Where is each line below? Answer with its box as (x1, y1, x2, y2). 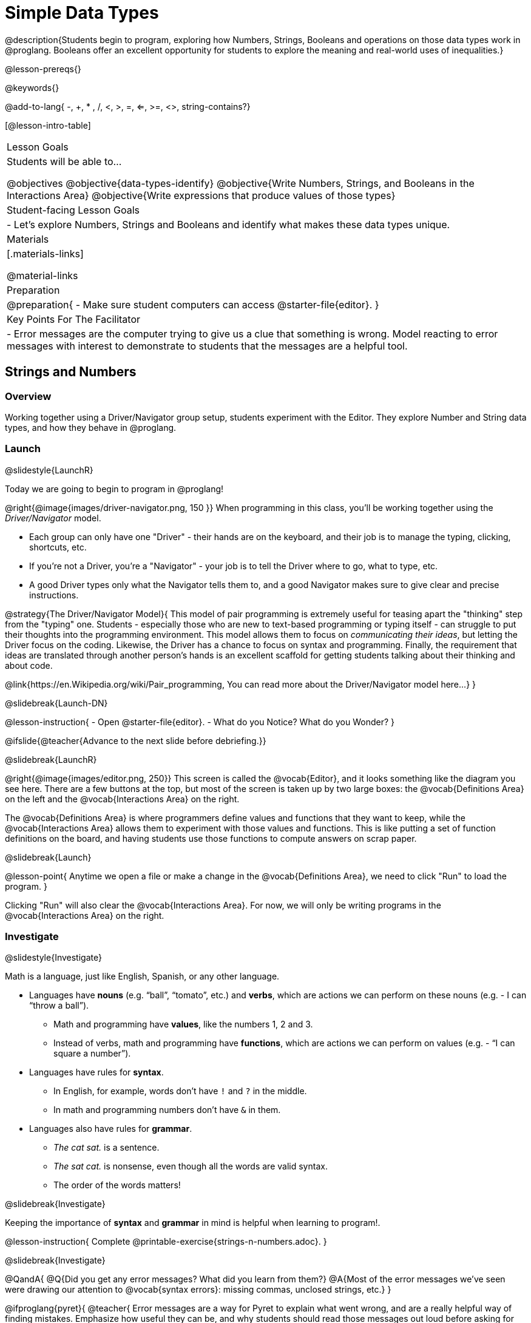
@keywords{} (5, 82, 59, 93)
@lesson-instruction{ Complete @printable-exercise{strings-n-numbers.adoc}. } (5, 1236, 327, 1247)
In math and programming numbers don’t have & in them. (53, 1105, 281, 1115)
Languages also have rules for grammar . (29, 1123, 192, 1134)
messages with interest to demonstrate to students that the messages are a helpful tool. (7, 339, 408, 352)
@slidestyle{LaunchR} (5, 464, 93, 475)
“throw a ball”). (29, 1000, 89, 1011)
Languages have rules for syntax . (29, 1067, 164, 1078)
